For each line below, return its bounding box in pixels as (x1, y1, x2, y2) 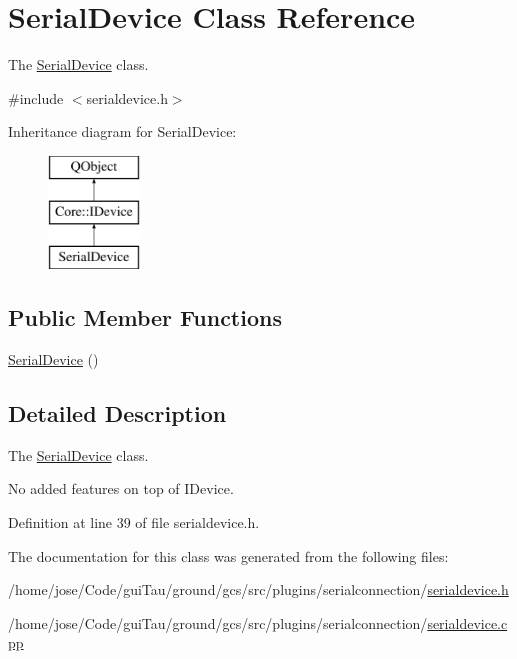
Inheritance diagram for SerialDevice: (8, 121, 237, 142)
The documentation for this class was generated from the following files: (8, 545, 449, 566)
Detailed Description (8, 398, 227, 429)
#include (8, 87, 64, 108)
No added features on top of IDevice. (8, 478, 234, 499)
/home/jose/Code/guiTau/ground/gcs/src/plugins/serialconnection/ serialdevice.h (8, 579, 509, 600)
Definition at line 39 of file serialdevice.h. (8, 512, 260, 533)
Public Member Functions (8, 302, 282, 333)
